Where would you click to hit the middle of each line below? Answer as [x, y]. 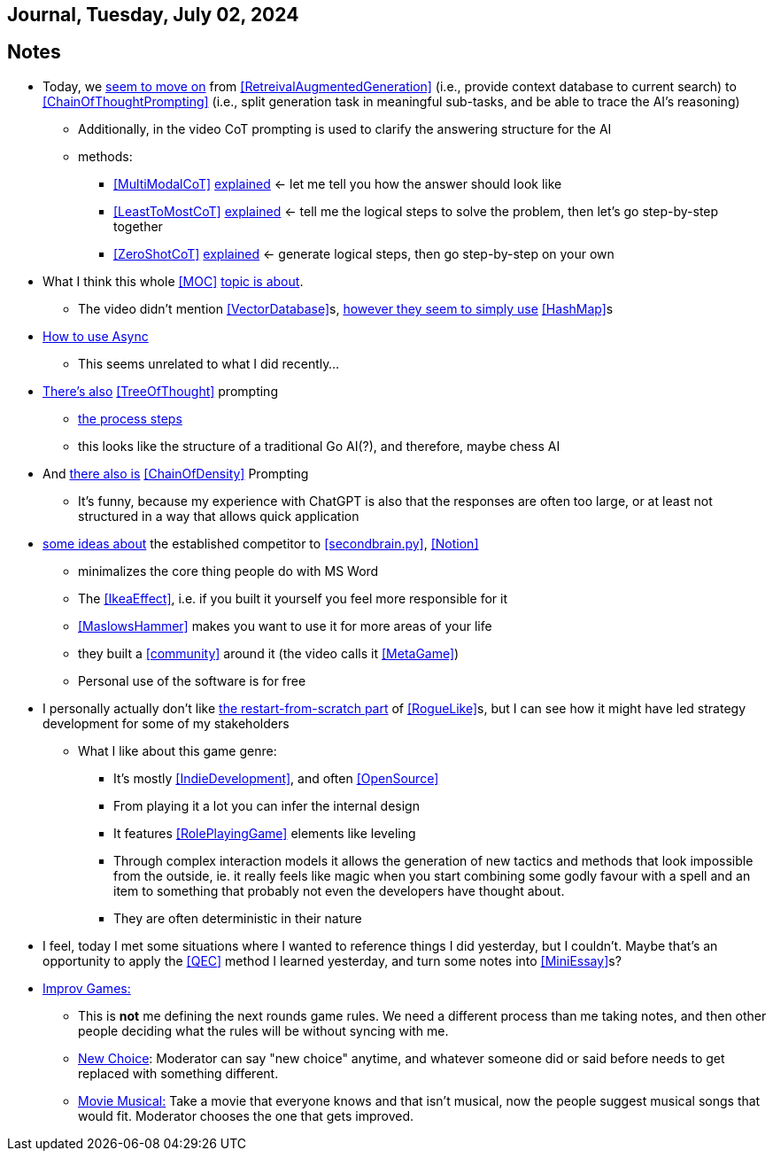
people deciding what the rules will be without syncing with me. [263, 1030]
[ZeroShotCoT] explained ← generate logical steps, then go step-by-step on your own [364, 253]
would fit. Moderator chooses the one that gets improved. [246, 1115]
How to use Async [96, 336]
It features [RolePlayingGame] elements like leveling [265, 833]
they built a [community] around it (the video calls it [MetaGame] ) [269, 653]
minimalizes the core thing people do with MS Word [228, 571]
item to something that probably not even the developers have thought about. [339, 890]
